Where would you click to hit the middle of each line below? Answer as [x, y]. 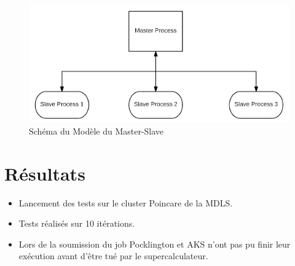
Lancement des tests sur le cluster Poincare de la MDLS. [126, 202]
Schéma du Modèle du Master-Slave [96, 131]
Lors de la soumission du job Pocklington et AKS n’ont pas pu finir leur [155, 244]
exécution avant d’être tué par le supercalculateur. [113, 256]
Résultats [45, 173]
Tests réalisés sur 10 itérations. [77, 223]
